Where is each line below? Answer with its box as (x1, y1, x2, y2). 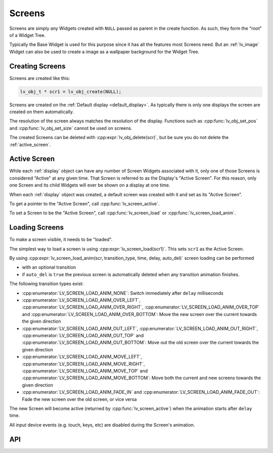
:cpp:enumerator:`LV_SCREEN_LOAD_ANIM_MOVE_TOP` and (22, 368, 148, 374)
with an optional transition (22, 264, 76, 270)
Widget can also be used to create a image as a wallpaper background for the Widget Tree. (9, 49, 200, 55)
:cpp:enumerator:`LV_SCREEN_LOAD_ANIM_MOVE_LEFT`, (22, 354, 143, 360)
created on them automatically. (9, 109, 74, 115)
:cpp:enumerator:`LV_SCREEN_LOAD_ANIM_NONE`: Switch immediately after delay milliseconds (22, 290, 223, 296)
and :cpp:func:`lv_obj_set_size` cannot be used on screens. (9, 125, 132, 131)
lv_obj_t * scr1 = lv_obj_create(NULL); (20, 88, 121, 95)
